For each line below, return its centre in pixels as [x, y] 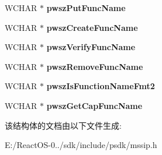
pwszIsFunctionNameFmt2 [101, 86]
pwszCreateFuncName [92, 27]
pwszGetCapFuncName [94, 105]
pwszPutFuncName [86, 8]
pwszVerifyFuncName [91, 47]
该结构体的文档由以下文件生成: [63, 125]
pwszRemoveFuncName [95, 66]
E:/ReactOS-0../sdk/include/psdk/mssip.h [81, 145]
